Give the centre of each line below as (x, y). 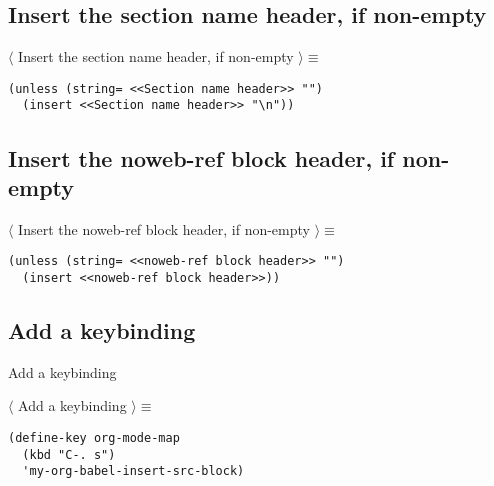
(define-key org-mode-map (94, 438)
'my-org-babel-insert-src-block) (133, 471)
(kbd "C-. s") (69, 454)
